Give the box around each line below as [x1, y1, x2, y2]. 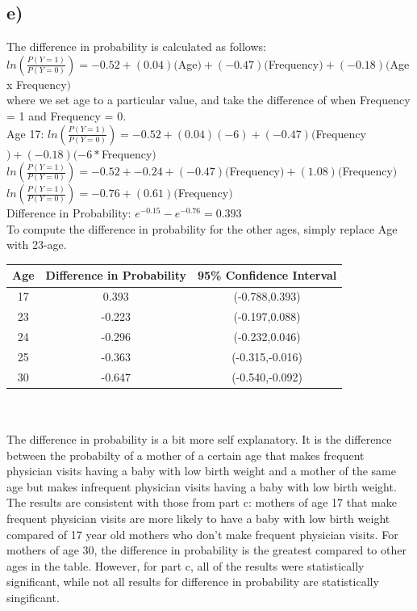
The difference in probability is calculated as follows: [6, 38, 266, 55]
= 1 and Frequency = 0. [6, 107, 127, 124]
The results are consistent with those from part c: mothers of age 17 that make [6, 494, 397, 511]
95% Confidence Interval [197, 267, 337, 284]
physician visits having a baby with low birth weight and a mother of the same [6, 462, 396, 479]
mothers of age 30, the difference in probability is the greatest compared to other [6, 541, 407, 558]
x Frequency [6, 75, 67, 92]
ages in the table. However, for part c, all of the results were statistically [6, 557, 365, 574]
